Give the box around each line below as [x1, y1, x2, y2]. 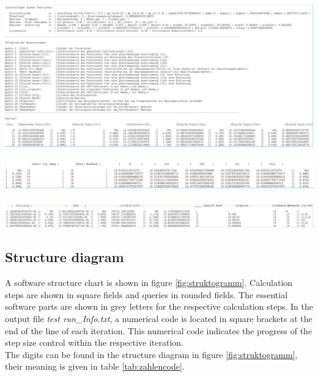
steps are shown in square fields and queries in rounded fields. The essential [5, 288, 288, 301]
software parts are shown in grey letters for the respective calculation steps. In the [5, 300, 313, 313]
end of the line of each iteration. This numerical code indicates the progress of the [5, 324, 312, 337]
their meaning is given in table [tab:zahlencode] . [5, 360, 185, 373]
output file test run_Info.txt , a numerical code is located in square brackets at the [5, 312, 312, 324]
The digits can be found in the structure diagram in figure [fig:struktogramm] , [5, 348, 298, 361]
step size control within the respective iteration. [5, 336, 183, 349]
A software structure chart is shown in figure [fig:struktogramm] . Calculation [5, 276, 293, 289]
